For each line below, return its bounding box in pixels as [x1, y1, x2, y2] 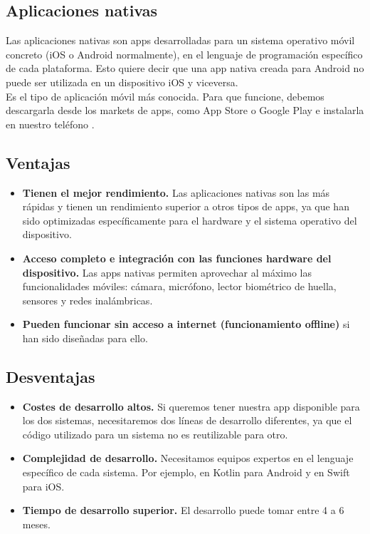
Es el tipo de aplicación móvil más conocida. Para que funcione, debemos [6, 88, 324, 103]
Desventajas [6, 365, 95, 387]
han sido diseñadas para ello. [22, 330, 148, 345]
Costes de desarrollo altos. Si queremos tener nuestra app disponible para [22, 399, 360, 414]
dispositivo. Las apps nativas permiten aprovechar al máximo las [22, 265, 312, 279]
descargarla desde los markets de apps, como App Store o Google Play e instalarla [6, 103, 364, 118]
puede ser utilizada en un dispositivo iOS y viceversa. [6, 74, 238, 89]
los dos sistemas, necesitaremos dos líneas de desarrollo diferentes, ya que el [22, 413, 352, 428]
